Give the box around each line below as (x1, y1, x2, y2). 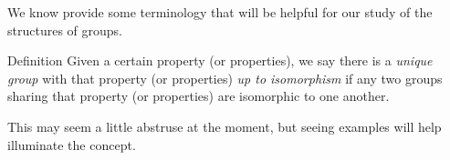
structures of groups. (7, 20, 122, 39)
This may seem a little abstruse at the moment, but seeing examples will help (7, 116, 442, 135)
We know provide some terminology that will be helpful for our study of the (7, 3, 433, 21)
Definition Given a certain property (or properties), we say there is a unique (7, 51, 433, 70)
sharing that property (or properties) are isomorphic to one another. (7, 86, 390, 105)
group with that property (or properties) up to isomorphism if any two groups (7, 68, 443, 87)
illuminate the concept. (7, 135, 136, 154)
